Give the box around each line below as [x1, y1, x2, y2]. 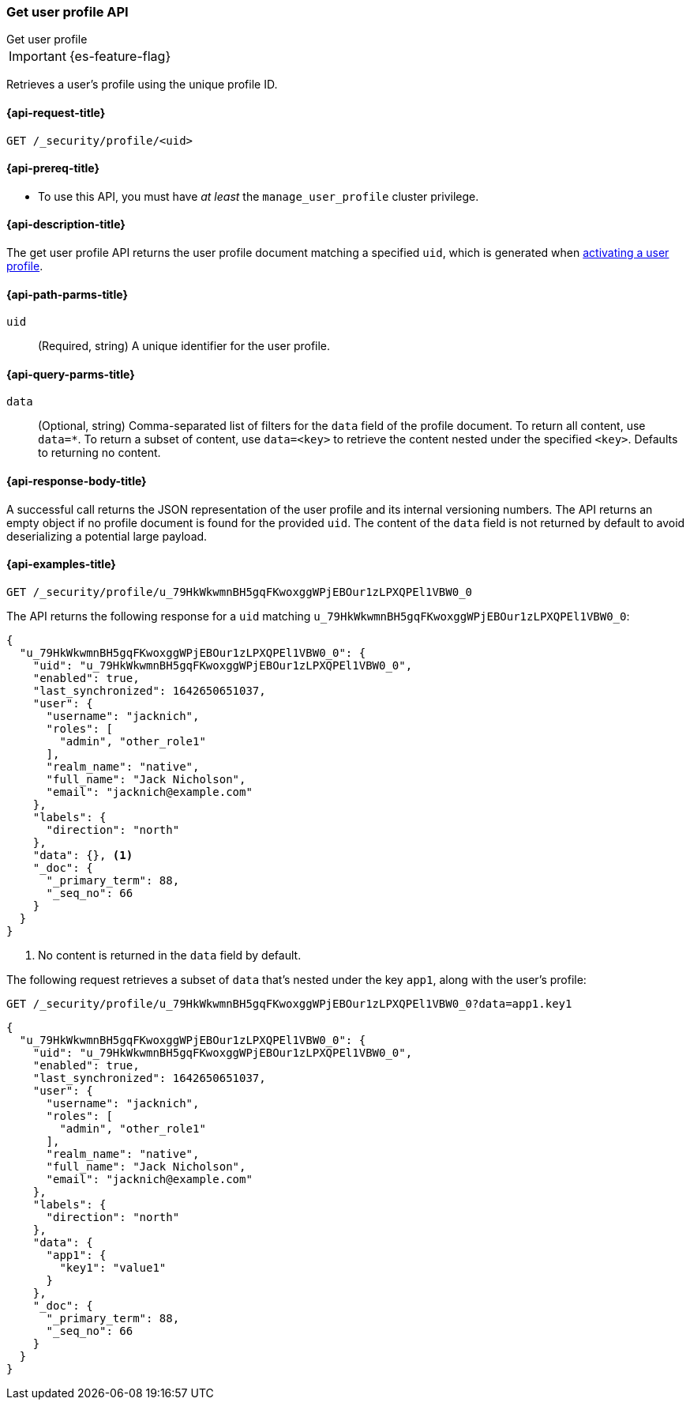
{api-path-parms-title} [6, 287, 129, 301]
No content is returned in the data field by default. [38, 948, 302, 962]
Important [9, 48, 66, 65]
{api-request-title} [6, 105, 106, 119]
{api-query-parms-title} [6, 367, 135, 381]
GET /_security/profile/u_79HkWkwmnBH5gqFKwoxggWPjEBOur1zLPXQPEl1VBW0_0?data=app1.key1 [6, 997, 572, 1010]
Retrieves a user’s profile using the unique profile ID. [6, 77, 278, 92]
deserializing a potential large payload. [6, 529, 208, 543]
